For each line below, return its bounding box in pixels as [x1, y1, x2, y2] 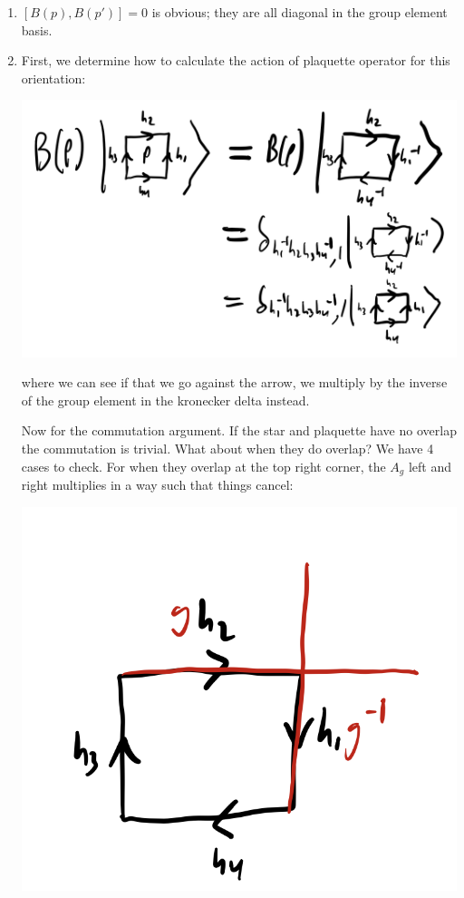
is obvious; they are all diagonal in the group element [151, 3, 448, 21]
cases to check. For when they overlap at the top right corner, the [21, 456, 386, 475]
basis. [21, 20, 53, 39]
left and [408, 456, 452, 475]
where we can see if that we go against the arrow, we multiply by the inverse [21, 373, 448, 392]
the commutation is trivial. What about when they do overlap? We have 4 [21, 438, 434, 457]
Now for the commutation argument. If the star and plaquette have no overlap [21, 421, 457, 440]
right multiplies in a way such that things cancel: [21, 475, 294, 494]
